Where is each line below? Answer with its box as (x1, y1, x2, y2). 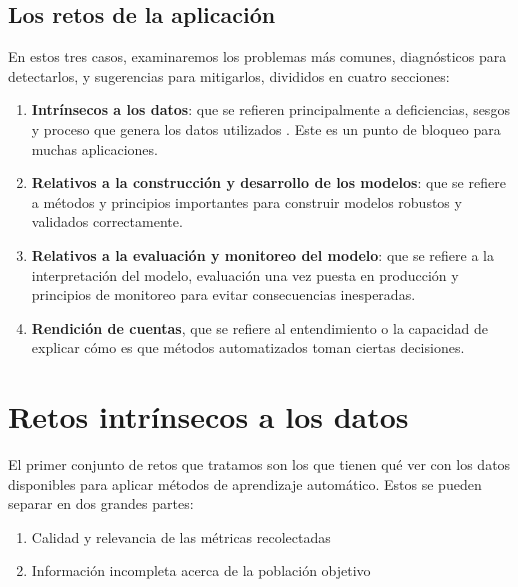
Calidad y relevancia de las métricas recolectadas (31, 526, 331, 547)
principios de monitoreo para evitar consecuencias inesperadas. (31, 284, 416, 305)
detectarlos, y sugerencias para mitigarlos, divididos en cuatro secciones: (8, 65, 450, 86)
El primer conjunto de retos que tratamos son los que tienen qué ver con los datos (8, 454, 511, 475)
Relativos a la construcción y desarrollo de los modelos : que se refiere (31, 172, 506, 193)
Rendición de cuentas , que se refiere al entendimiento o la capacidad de (31, 317, 488, 338)
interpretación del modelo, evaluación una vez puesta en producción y (31, 264, 459, 285)
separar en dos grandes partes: (8, 493, 194, 514)
